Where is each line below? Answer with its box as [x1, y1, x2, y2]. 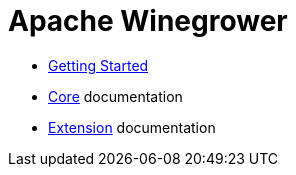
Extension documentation [48, 118, 216, 136]
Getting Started [48, 56, 149, 74]
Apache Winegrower [8, 4, 288, 38]
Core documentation [48, 87, 183, 105]
